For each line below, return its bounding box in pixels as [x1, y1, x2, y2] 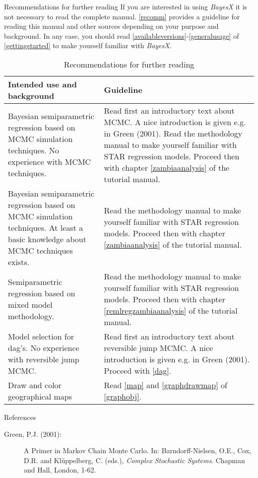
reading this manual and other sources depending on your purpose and [4, 21, 219, 31]
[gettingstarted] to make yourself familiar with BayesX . [4, 40, 172, 51]
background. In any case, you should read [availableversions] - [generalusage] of [4, 30, 239, 41]
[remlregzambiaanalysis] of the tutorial [104, 304, 238, 316]
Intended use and [8, 78, 77, 90]
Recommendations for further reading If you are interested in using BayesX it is [4, 1, 248, 11]
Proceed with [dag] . [104, 364, 172, 376]
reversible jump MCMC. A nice [104, 341, 213, 353]
